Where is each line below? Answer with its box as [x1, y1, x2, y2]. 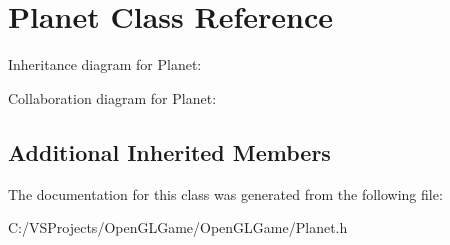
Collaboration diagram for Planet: [8, 87, 217, 108]
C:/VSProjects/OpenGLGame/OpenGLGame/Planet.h [8, 217, 348, 238]
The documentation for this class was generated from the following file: [8, 183, 443, 204]
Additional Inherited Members [8, 136, 331, 167]
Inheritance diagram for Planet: [8, 54, 202, 75]
